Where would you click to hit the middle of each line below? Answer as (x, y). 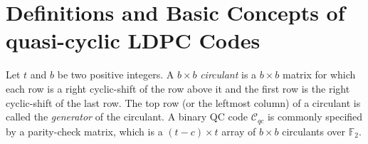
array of (239, 131)
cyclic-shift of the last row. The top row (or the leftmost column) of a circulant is (183, 102)
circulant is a (228, 74)
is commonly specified (315, 117)
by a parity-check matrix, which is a (84, 131)
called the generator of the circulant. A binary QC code (127, 117)
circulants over (314, 131)
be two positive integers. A (116, 74)
